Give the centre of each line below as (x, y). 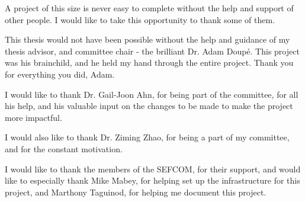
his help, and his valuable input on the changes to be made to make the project (149, 106)
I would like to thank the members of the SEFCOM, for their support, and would (153, 169)
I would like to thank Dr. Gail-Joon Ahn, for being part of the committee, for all (152, 94)
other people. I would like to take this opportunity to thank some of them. (140, 19)
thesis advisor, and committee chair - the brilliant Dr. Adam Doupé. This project (152, 51)
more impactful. (33, 117)
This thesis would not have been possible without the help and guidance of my (147, 39)
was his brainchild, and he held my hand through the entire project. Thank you (149, 62)
